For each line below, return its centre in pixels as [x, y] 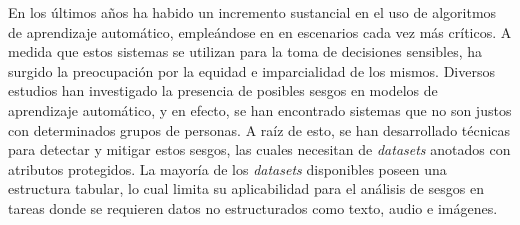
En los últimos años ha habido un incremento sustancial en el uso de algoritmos [252, 12]
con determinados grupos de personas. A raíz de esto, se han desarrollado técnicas [259, 129]
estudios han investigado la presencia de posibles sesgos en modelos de [223, 90]
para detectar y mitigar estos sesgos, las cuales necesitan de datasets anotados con [259, 149]
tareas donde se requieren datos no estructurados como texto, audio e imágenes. [253, 207]
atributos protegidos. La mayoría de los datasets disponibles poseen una [227, 168]
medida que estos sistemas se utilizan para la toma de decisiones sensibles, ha [245, 51]
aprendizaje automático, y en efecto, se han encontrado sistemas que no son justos [260, 109]
